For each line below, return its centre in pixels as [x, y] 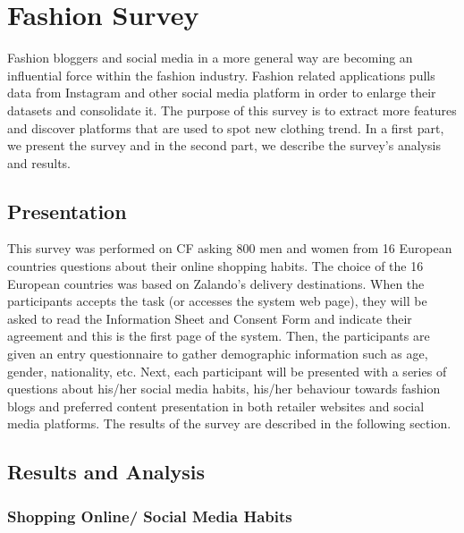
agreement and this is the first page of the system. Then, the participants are [219, 336]
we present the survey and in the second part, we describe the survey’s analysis [224, 145]
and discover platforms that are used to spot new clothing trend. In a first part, [226, 127]
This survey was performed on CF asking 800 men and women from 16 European [230, 248]
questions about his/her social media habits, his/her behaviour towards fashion [224, 389]
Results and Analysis [106, 472]
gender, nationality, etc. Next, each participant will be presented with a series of [227, 371]
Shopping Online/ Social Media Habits [150, 516]
